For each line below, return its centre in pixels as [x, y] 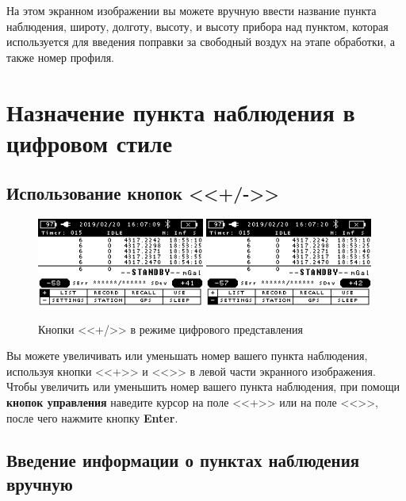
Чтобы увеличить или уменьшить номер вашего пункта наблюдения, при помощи [203, 386]
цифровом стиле [90, 142]
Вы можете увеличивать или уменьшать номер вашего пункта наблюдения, [187, 356]
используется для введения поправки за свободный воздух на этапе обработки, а [201, 42]
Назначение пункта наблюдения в [181, 111]
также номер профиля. [61, 57]
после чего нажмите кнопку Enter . [92, 417]
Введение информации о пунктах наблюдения [183, 460]
